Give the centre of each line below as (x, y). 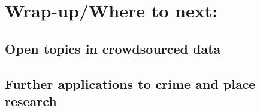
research (31, 101)
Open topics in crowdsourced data (113, 48)
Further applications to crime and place (130, 83)
